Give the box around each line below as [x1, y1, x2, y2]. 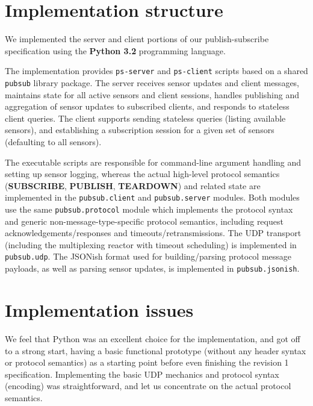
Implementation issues [5, 297, 194, 322]
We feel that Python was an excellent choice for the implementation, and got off [5, 332, 300, 345]
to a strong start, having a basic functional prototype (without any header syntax [5, 344, 306, 357]
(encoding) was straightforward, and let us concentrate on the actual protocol [5, 379, 291, 392]
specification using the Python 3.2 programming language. [5, 44, 226, 57]
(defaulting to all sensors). [5, 136, 102, 148]
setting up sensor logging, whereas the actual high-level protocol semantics [5, 167, 280, 180]
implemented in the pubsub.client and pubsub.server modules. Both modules [5, 191, 300, 204]
